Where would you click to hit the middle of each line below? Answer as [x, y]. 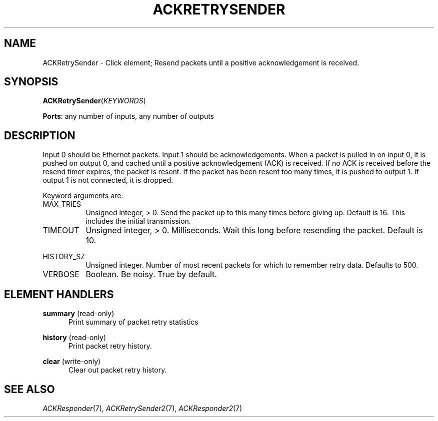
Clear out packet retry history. [118, 370]
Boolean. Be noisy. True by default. [151, 274]
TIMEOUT [61, 230]
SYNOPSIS [31, 82]
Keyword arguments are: [83, 196]
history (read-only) [74, 338]
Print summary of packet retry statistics [133, 322]
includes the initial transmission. [138, 221]
